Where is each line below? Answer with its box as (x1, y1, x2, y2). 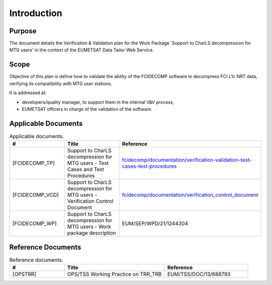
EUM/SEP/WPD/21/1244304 (121, 220, 188, 227)
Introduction (9, 8, 62, 19)
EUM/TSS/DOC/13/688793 (167, 271, 231, 278)
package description (67, 230, 116, 237)
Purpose (9, 27, 37, 35)
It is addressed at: (9, 90, 47, 96)
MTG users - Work (67, 223, 111, 230)
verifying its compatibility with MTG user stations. (9, 81, 112, 87)
